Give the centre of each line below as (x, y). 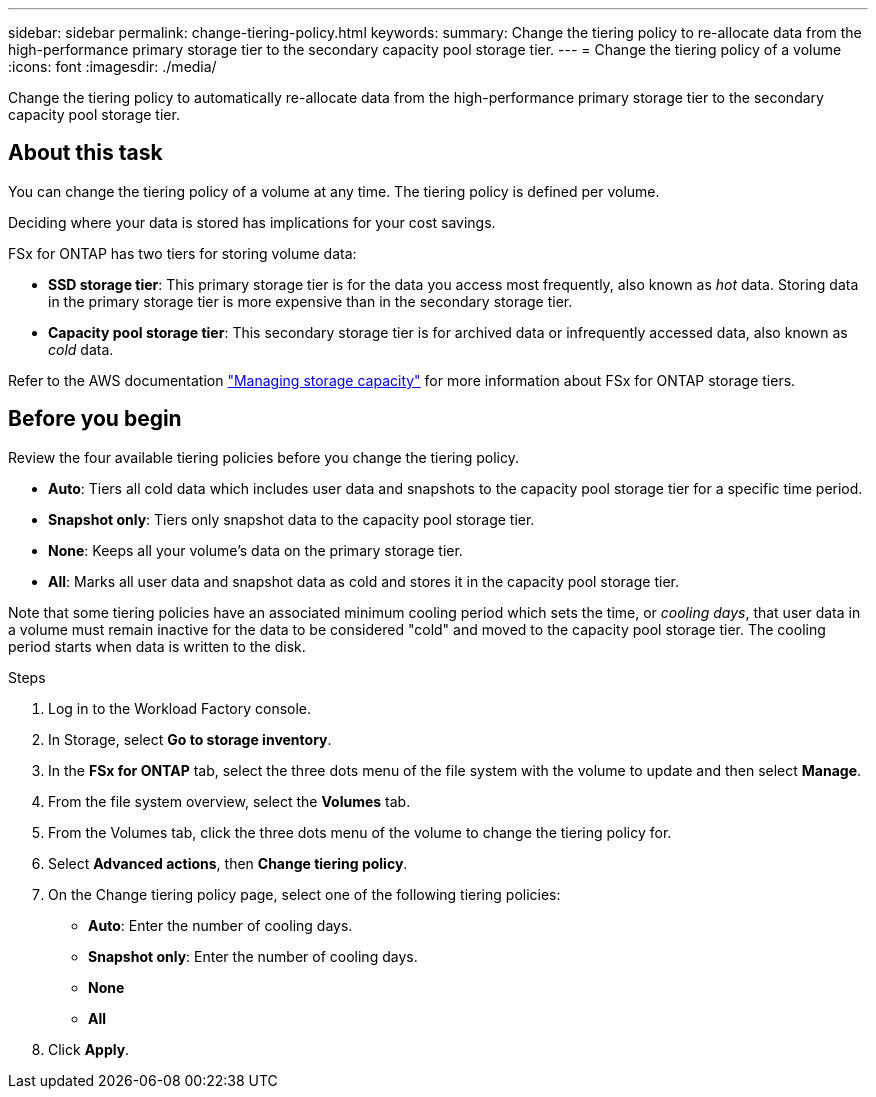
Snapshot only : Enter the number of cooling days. (253, 956)
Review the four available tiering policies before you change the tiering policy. (264, 457)
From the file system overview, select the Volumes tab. (229, 801)
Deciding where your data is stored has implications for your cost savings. (252, 222)
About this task (85, 153)
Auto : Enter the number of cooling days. (220, 925)
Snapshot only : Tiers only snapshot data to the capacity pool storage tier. (291, 519)
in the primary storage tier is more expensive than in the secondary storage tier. (310, 301)
